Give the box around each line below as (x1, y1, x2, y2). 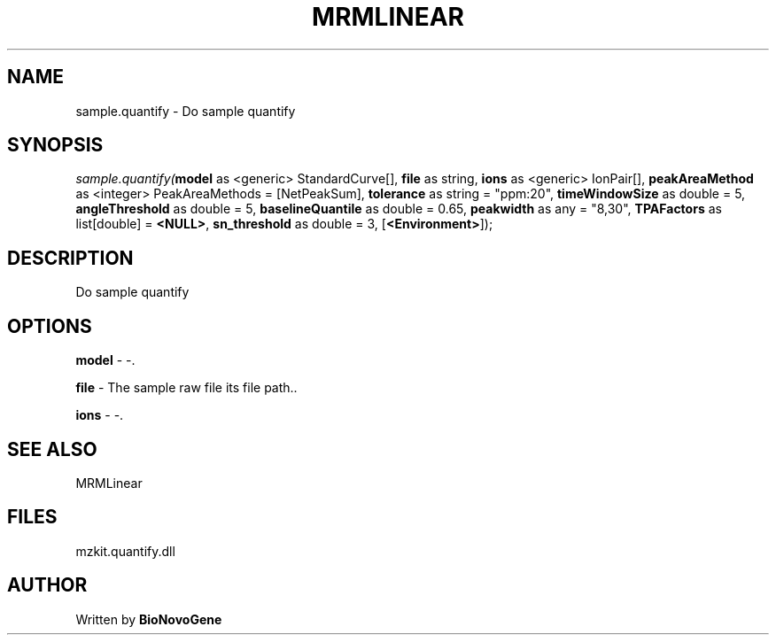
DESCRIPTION (7, 246, 134, 269)
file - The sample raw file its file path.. (75, 380, 298, 396)
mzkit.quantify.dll (75, 543, 175, 559)
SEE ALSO (7, 437, 97, 460)
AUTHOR (7, 574, 88, 597)
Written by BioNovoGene (75, 611, 222, 627)
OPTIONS (7, 314, 92, 337)
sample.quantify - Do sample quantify (75, 103, 296, 119)
